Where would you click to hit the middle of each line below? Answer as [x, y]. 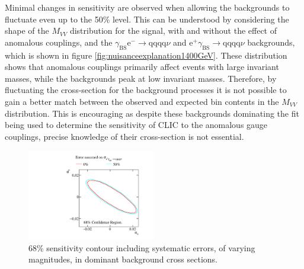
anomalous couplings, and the [59, 42]
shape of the [27, 31]
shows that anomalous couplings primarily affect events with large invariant [142, 67]
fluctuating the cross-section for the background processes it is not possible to [146, 90]
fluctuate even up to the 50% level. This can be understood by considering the [147, 19]
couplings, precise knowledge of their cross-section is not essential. [124, 136]
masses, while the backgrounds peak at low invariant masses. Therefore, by [141, 78]
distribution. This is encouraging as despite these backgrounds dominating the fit [152, 113]
